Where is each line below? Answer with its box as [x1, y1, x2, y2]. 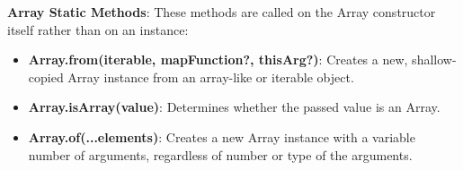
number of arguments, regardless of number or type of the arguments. [28, 145, 413, 164]
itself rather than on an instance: [7, 20, 189, 38]
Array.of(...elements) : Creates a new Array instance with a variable [28, 127, 415, 146]
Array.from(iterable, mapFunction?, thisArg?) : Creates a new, [28, 50, 408, 69]
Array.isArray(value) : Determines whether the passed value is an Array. [28, 98, 441, 116]
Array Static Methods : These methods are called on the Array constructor [7, 3, 436, 21]
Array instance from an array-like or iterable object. [67, 67, 354, 86]
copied [28, 67, 64, 86]
